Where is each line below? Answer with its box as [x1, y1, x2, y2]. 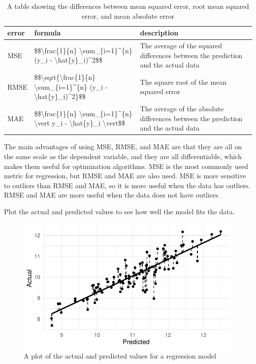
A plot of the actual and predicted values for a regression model [24, 350, 217, 361]
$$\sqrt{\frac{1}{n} [34, 72, 96, 82]
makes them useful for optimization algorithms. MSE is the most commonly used [4, 161, 249, 171]
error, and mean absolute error [82, 10, 174, 21]
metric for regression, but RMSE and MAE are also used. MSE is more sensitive [4, 170, 246, 181]
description [140, 28, 179, 38]
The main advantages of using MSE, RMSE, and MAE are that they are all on [4, 141, 242, 152]
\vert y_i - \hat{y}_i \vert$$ [34, 118, 125, 128]
